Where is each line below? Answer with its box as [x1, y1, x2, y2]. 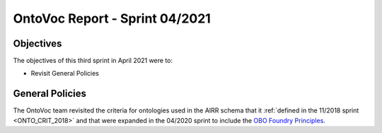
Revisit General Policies [30, 69, 99, 78]
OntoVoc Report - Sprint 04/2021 [13, 11, 212, 26]
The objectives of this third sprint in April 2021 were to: [13, 57, 173, 65]
